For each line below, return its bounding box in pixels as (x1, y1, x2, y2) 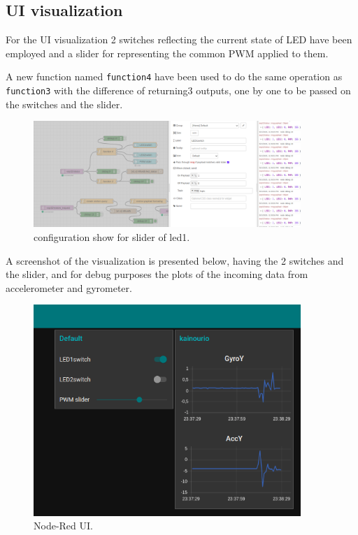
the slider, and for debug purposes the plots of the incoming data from (6, 267, 308, 281)
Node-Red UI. (34, 518, 93, 533)
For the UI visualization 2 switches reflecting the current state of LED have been (6, 32, 352, 47)
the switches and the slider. (6, 96, 123, 111)
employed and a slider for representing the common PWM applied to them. (6, 45, 329, 60)
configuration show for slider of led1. (34, 229, 190, 244)
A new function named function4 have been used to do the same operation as (6, 69, 343, 84)
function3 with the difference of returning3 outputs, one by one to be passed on (6, 83, 351, 98)
